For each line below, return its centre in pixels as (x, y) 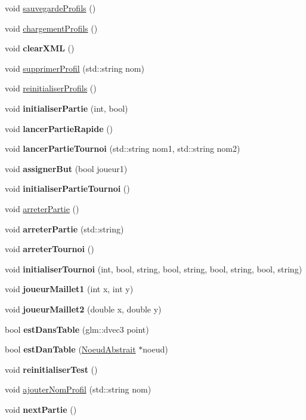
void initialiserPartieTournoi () (67, 188)
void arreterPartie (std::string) (64, 229)
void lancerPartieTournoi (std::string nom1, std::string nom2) (123, 148)
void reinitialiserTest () (51, 369)
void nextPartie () (41, 409)
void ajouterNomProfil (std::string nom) (78, 389)
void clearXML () (40, 48)
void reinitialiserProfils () (51, 88)
